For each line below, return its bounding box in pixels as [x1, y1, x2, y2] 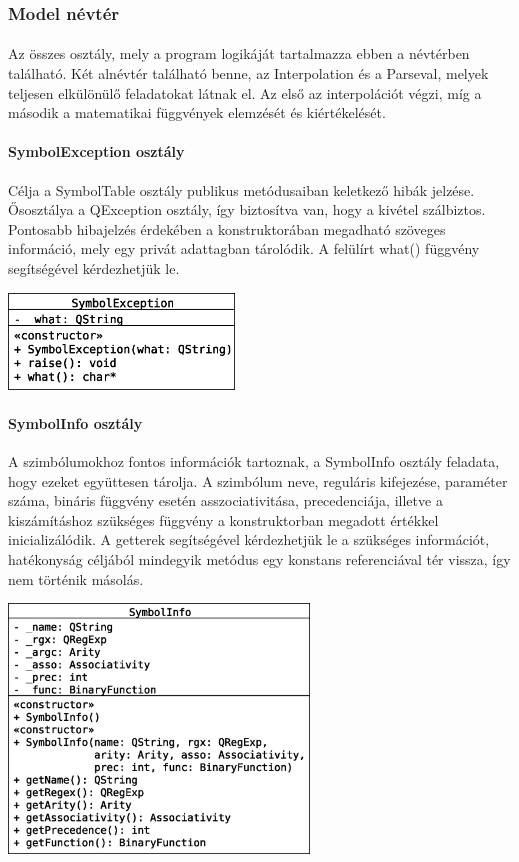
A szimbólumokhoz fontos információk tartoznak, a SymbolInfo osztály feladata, [8, 451, 500, 472]
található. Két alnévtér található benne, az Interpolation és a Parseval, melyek [8, 63, 489, 84]
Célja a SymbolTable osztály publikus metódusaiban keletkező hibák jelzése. [8, 179, 475, 200]
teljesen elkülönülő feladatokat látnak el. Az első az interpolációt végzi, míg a [8, 82, 482, 103]
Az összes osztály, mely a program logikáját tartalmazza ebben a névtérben [8, 43, 470, 64]
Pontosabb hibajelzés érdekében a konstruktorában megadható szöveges [8, 218, 446, 239]
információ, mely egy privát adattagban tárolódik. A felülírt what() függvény [8, 238, 480, 259]
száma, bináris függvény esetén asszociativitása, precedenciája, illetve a [8, 490, 443, 511]
